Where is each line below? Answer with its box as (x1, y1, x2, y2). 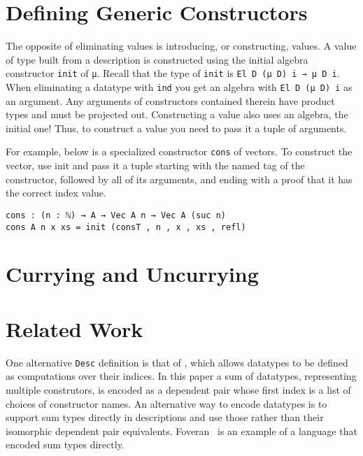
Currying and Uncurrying (6, 259, 259, 288)
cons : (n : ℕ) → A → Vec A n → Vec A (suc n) (6, 210, 226, 220)
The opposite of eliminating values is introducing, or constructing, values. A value (6, 38, 357, 53)
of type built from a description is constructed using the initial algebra (6, 52, 308, 66)
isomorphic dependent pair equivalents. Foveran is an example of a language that (6, 423, 358, 438)
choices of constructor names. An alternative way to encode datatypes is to (6, 396, 327, 411)
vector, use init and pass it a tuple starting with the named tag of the (6, 158, 305, 173)
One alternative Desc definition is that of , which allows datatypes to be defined (6, 355, 348, 369)
